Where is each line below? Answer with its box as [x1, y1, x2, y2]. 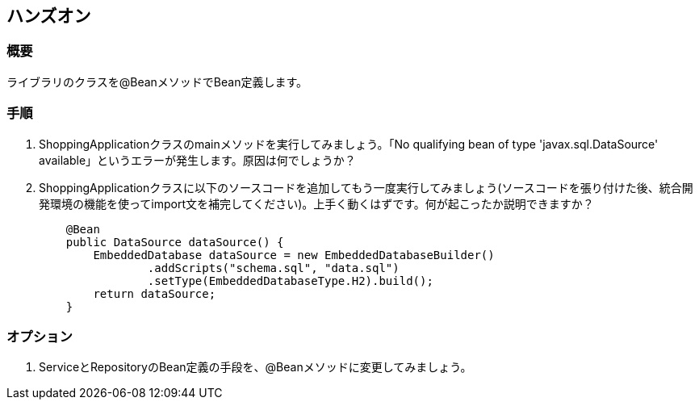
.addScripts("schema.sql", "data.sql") [147, 261, 400, 274]
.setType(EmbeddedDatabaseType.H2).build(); [147, 274, 433, 287]
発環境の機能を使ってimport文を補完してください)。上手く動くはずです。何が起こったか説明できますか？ [39, 196, 594, 211]
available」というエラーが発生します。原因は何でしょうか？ [39, 153, 356, 167]
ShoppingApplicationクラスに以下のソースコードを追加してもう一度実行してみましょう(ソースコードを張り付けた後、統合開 [39, 180, 693, 195]
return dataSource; [93, 287, 216, 300]
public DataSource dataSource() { [65, 235, 284, 249]
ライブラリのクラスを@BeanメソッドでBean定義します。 [6, 74, 308, 89]
